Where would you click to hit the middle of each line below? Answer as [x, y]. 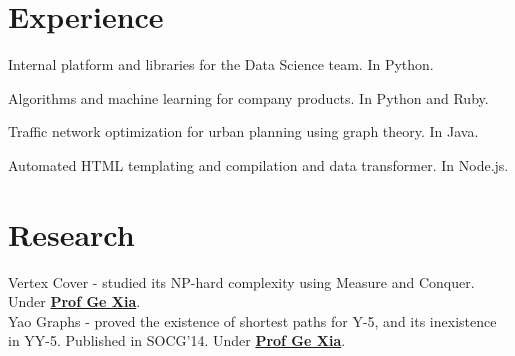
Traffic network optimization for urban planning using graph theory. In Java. [243, 131]
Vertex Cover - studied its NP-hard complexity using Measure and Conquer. [241, 281]
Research [71, 233]
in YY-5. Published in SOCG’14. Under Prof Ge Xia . [177, 340]
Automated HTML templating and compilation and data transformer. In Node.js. [258, 164]
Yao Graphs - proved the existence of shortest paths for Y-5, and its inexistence [252, 320]
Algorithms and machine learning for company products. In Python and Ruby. [248, 97]
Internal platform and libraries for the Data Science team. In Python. [221, 64]
